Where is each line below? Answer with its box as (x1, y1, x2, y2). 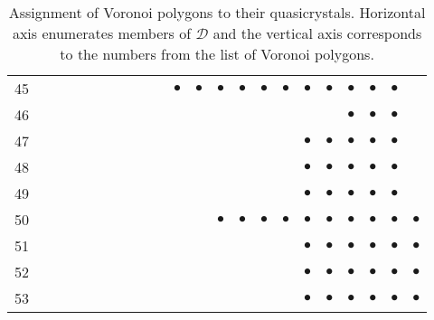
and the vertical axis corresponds (212, 23, 422, 43)
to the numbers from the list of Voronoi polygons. (60, 43, 374, 64)
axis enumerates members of (12, 23, 192, 43)
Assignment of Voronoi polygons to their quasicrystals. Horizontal (8, 2, 426, 23)
